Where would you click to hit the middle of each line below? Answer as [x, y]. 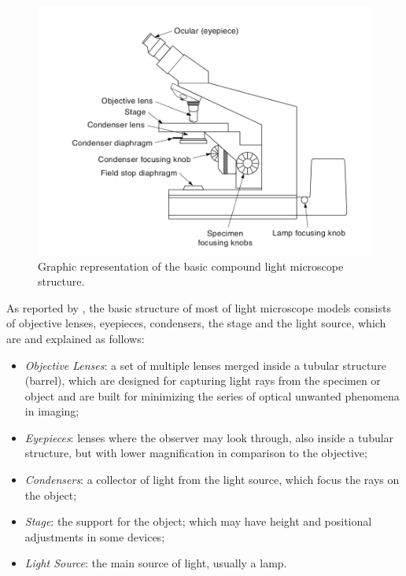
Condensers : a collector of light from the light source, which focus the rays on [212, 480]
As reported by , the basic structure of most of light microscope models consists [199, 307]
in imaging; [52, 411]
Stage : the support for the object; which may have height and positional [198, 521]
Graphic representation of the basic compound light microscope [191, 266]
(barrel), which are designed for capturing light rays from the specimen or [203, 380]
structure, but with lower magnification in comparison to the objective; [196, 453]
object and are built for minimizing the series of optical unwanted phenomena [212, 395]
